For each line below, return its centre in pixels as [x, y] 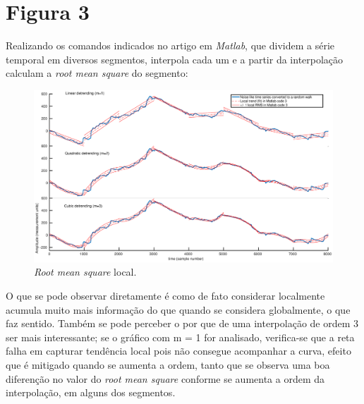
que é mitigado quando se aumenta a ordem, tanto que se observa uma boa [168, 364]
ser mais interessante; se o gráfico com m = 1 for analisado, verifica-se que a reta [180, 337]
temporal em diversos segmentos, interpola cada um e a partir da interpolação [175, 59]
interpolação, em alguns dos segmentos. [91, 392]
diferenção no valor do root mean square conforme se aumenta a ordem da [165, 378]
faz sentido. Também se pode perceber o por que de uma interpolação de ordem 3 [182, 323]
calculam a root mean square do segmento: [97, 73]
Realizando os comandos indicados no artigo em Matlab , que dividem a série [170, 45]
